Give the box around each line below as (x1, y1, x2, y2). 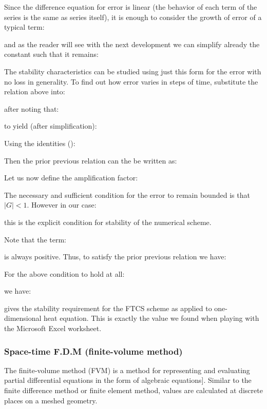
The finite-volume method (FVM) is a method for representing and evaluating (4, 364, 250, 375)
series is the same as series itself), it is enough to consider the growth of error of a (4, 11, 262, 22)
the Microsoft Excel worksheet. (4, 323, 102, 334)
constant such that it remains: (4, 49, 99, 59)
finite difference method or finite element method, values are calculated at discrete (4, 385, 263, 396)
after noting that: (4, 103, 59, 114)
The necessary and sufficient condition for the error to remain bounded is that (4, 189, 250, 200)
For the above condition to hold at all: (4, 268, 125, 279)
